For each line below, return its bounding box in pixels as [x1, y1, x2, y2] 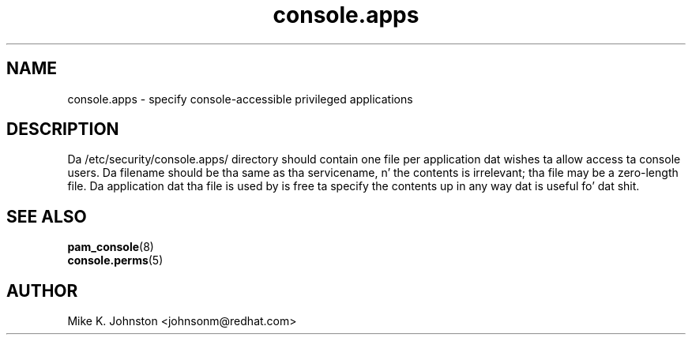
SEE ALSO [6, 206, 87, 227]
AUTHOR [6, 280, 78, 301]
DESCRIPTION [6, 119, 119, 140]
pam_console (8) [67, 240, 154, 254]
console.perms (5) [67, 253, 164, 268]
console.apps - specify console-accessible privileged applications [67, 92, 413, 106]
